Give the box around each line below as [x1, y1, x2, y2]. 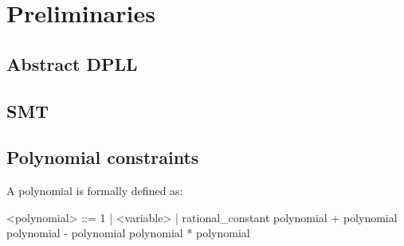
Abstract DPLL [6, 51, 138, 76]
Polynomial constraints [6, 145, 199, 170]
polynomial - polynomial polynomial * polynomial [6, 225, 250, 241]
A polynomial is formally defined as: [6, 182, 183, 199]
